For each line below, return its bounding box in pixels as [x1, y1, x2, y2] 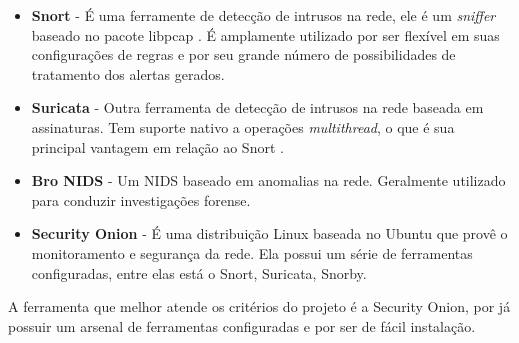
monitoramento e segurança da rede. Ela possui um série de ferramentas [31, 242, 473, 263]
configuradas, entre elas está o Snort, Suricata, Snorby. [31, 262, 367, 283]
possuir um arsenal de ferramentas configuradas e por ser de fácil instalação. [8, 315, 476, 336]
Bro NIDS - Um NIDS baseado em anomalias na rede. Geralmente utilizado [31, 170, 506, 191]
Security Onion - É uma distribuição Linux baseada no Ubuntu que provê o [31, 223, 508, 244]
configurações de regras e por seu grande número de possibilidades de [31, 44, 456, 65]
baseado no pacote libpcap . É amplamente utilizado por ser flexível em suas [31, 24, 500, 45]
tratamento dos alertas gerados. [31, 63, 225, 84]
